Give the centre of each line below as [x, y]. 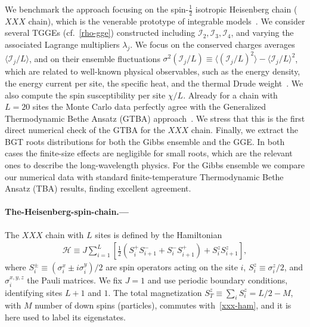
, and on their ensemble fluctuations [94, 58]
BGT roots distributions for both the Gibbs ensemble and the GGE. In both [145, 141]
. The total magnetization [155, 292]
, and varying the [262, 33]
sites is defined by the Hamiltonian [159, 234]
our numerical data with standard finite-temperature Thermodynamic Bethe [144, 176]
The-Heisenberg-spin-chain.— [67, 212]
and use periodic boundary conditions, [218, 280]
